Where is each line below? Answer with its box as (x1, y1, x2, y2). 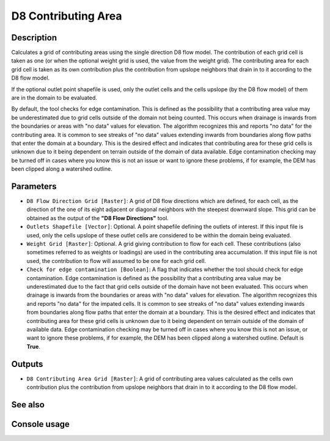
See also (11, 399, 45, 410)
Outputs (11, 358, 43, 369)
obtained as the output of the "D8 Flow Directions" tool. (26, 214, 169, 221)
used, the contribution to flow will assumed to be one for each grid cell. (26, 257, 206, 264)
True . (26, 343, 41, 350)
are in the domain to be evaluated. (11, 94, 97, 102)
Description (11, 32, 57, 43)
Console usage (11, 419, 70, 429)
